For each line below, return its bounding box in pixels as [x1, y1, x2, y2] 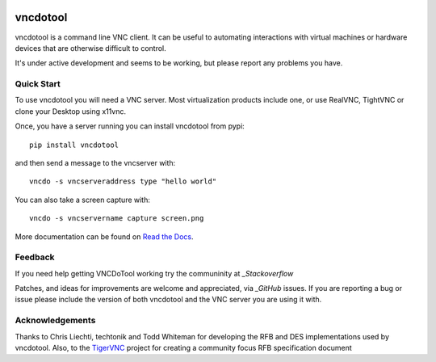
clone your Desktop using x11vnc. [15, 106, 127, 116]
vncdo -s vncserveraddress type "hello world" [29, 177, 217, 186]
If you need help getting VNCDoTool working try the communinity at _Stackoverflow [15, 268, 294, 278]
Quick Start [15, 78, 61, 90]
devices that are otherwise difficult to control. [15, 43, 167, 53]
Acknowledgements [15, 315, 96, 326]
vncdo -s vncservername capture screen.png [29, 214, 204, 223]
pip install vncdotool [29, 140, 119, 149]
